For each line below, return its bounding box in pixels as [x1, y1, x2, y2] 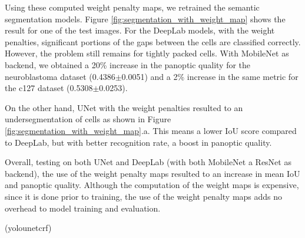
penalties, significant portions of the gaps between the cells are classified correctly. [5, 35, 301, 48]
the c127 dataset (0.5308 [5, 82, 93, 94]
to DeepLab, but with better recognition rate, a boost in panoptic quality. [5, 136, 272, 148]
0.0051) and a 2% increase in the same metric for [121, 70, 299, 82]
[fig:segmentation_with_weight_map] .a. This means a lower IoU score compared [5, 124, 297, 136]
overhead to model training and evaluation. [5, 202, 161, 214]
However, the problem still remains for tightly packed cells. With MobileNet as [5, 47, 289, 59]
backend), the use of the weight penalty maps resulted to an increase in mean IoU [5, 167, 300, 179]
